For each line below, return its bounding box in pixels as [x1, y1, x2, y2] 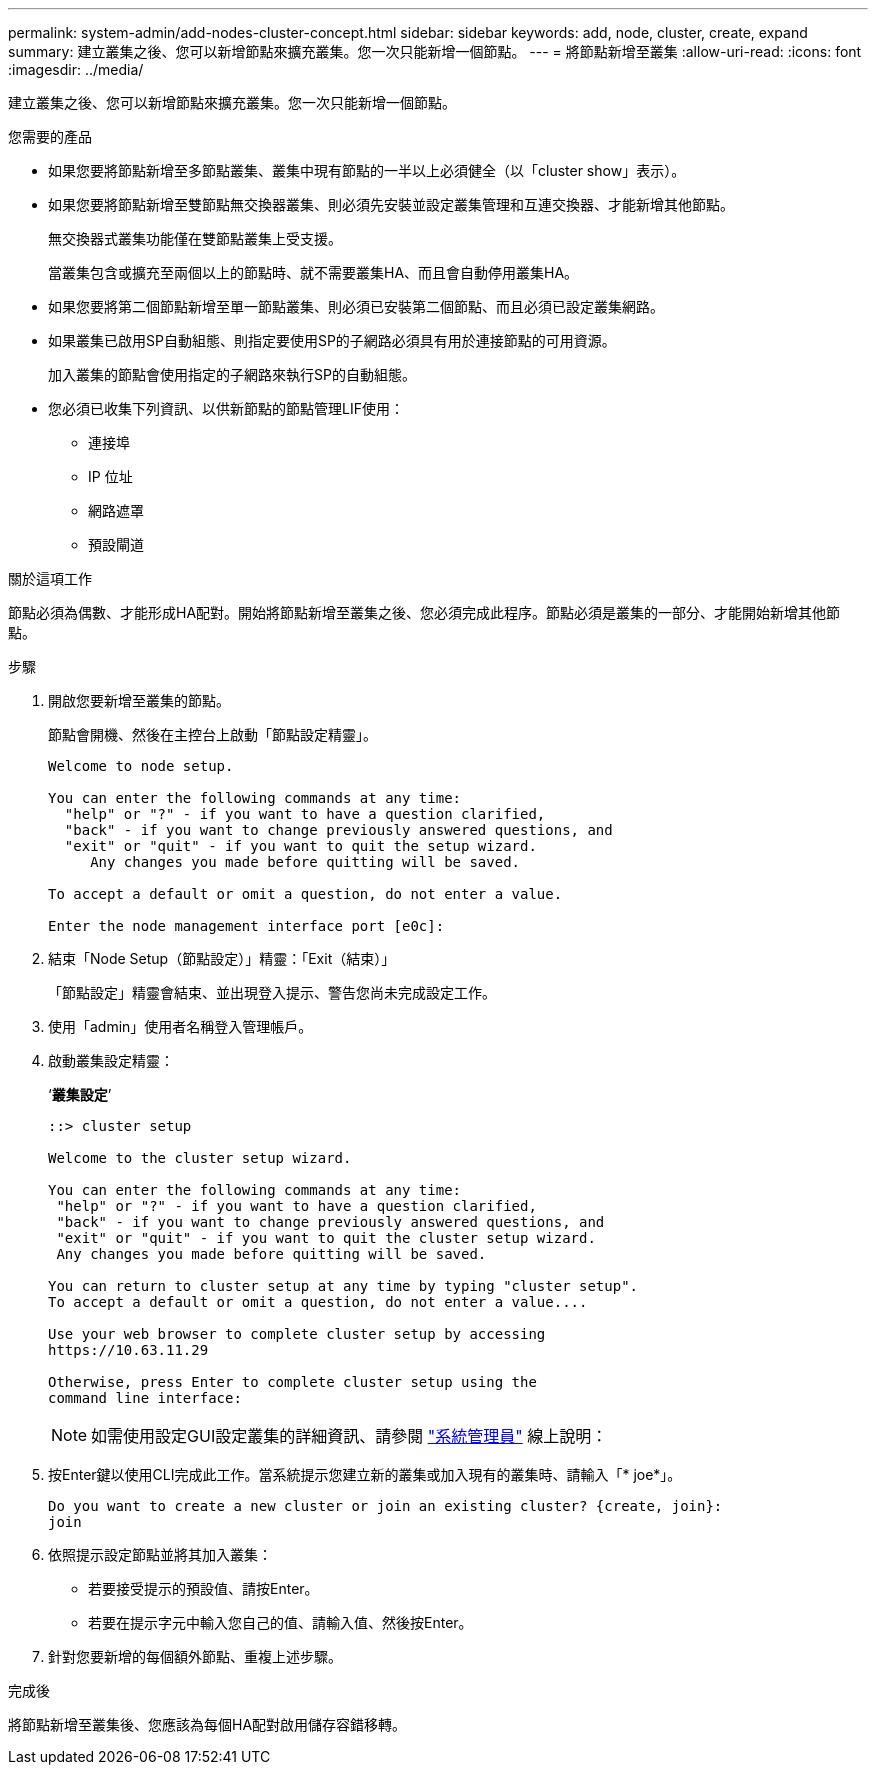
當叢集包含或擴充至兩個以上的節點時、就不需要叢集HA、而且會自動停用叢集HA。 [48, 264, 579, 281]
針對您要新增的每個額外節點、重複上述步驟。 [48, 1648, 342, 1665]
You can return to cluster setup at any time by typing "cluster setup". [48, 1278, 639, 1294]
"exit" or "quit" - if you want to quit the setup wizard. [64, 838, 537, 854]
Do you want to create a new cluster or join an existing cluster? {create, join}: [48, 1498, 723, 1514]
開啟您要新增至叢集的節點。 [48, 692, 230, 709]
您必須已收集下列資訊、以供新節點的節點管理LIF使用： [48, 400, 404, 417]
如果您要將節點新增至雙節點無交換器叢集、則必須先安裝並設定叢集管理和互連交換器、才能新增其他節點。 [48, 196, 734, 213]
